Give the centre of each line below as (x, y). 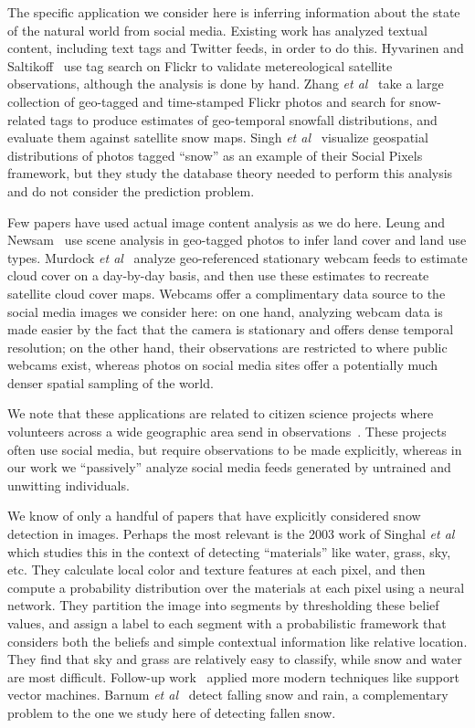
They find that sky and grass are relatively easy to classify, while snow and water (235, 659)
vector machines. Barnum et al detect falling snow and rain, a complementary (228, 695)
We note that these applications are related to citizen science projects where (221, 413)
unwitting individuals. (69, 485)
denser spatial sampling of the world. (111, 382)
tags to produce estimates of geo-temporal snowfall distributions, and (243, 119)
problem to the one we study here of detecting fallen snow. (172, 712)
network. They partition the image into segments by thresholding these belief (223, 605)
